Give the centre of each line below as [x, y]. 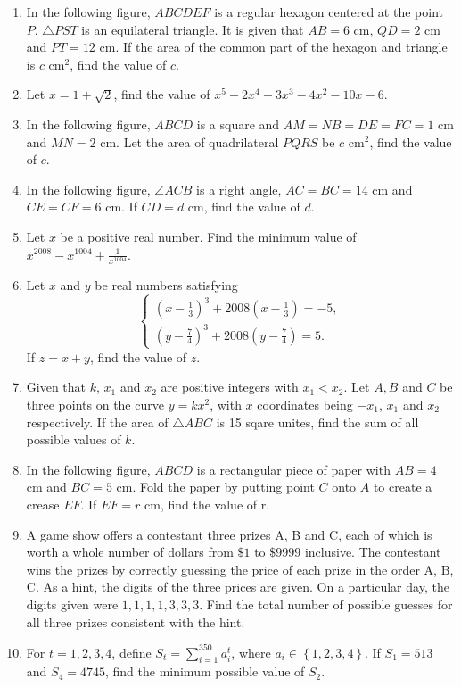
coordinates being [305, 405]
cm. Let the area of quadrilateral [189, 141]
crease [43, 504]
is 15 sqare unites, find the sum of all [317, 422]
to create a [403, 487]
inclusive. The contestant [373, 552]
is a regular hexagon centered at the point [329, 12]
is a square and [238, 124]
